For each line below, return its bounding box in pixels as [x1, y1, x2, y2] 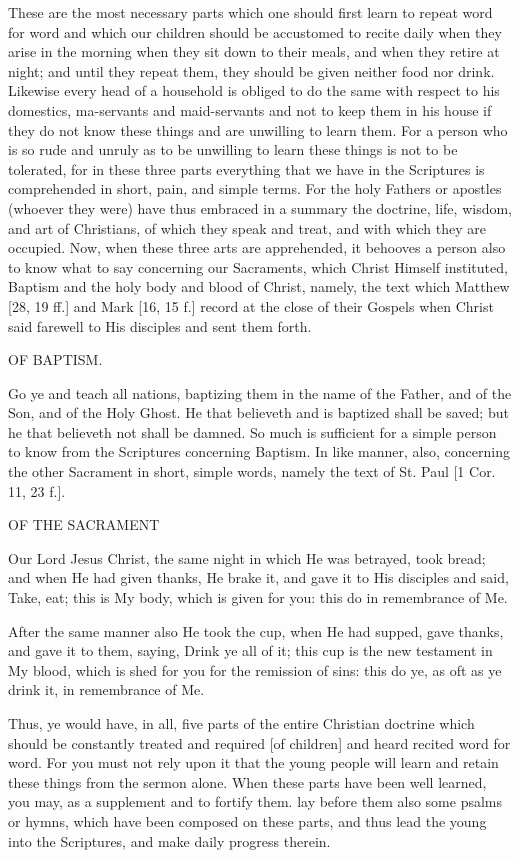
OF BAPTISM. [8, 349, 103, 370]
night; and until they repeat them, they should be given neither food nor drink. [8, 60, 495, 81]
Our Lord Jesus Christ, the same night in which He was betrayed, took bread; [8, 547, 486, 568]
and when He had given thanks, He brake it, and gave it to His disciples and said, [8, 567, 509, 588]
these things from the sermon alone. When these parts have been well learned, [8, 771, 487, 792]
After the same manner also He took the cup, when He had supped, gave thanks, [8, 620, 504, 641]
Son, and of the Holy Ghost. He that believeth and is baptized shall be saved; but [8, 402, 509, 423]
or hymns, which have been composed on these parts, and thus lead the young [8, 810, 487, 831]
